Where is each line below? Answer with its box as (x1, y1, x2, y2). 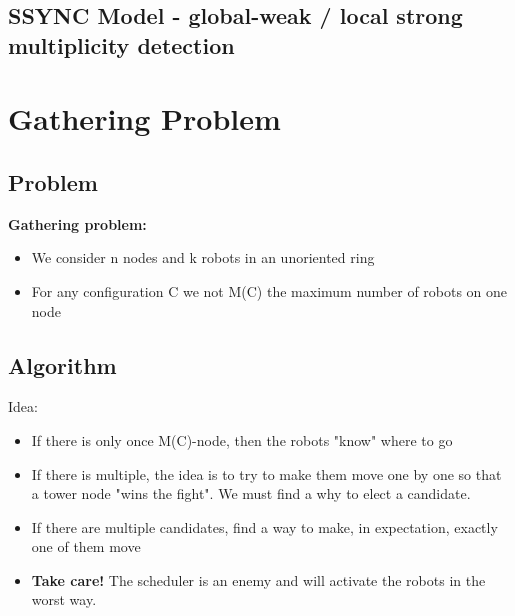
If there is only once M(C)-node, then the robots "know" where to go (31, 429, 453, 450)
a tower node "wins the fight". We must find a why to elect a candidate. (31, 483, 471, 504)
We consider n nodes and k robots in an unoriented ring (31, 247, 375, 268)
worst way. (31, 589, 97, 610)
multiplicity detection (8, 29, 235, 60)
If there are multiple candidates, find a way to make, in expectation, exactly (31, 516, 498, 537)
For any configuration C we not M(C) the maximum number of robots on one (31, 280, 508, 301)
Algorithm (8, 349, 117, 380)
